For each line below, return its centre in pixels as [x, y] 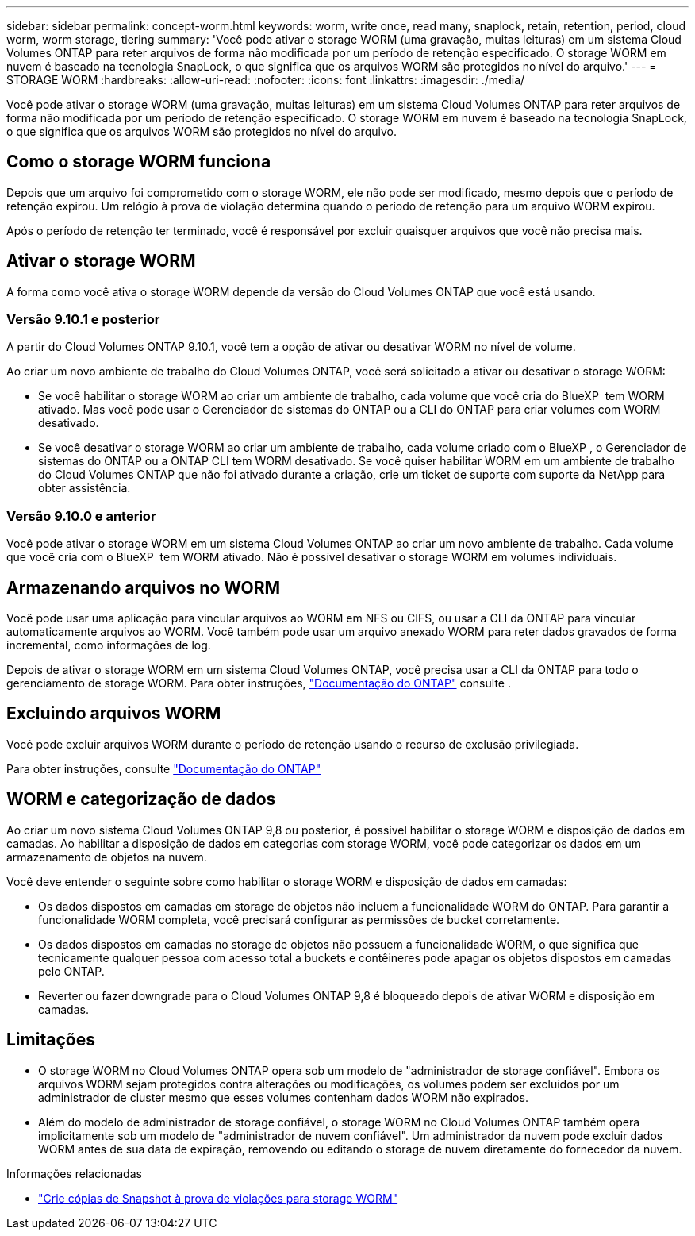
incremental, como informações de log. [109, 645]
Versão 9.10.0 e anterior [81, 516]
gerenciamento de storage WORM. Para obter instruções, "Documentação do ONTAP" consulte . [259, 683]
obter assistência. [84, 488]
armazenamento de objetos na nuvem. [107, 857]
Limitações [51, 1040]
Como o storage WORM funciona [139, 162]
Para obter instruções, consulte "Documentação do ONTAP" [164, 768]
